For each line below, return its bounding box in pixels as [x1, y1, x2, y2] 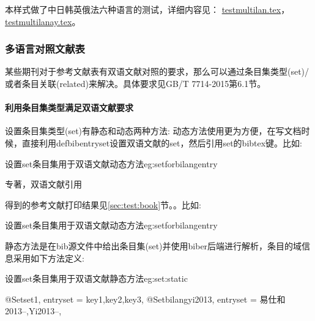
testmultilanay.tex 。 [5, 15, 81, 28]
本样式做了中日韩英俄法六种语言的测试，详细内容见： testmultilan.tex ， [5, 3, 290, 15]
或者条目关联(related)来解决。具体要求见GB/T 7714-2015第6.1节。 [5, 77, 266, 89]
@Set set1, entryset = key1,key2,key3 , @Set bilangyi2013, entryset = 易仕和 [5, 292, 286, 305]
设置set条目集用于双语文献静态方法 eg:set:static [5, 272, 188, 285]
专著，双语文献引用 [5, 178, 82, 191]
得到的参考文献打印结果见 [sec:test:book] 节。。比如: [5, 198, 202, 211]
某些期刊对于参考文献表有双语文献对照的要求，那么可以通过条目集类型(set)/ [5, 65, 309, 78]
